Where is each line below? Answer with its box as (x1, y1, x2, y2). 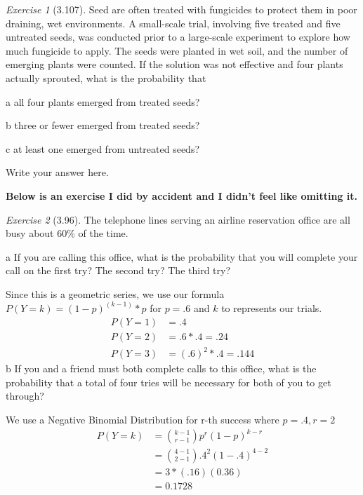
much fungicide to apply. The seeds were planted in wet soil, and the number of (6, 43, 348, 57)
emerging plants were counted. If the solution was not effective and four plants (6, 57, 343, 72)
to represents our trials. (221, 300, 322, 315)
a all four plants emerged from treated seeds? (6, 94, 200, 109)
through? (6, 388, 44, 403)
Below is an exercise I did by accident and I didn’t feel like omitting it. (6, 188, 358, 203)
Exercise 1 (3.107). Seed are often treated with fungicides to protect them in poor (6, 2, 357, 16)
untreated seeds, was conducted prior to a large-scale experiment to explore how (6, 29, 350, 44)
